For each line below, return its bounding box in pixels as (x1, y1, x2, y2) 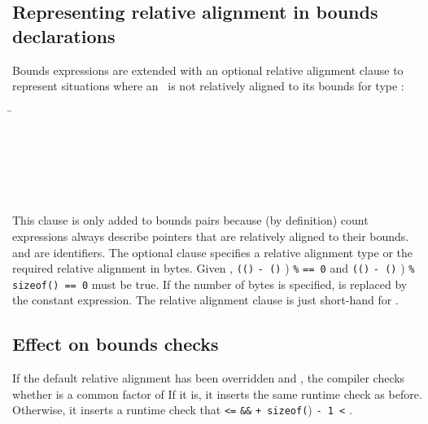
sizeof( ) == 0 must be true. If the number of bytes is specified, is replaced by (12, 275, 408, 292)
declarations (12, 23, 116, 48)
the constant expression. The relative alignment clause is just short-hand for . (12, 291, 399, 308)
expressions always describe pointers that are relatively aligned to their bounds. (12, 227, 409, 244)
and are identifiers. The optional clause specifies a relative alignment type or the (12, 243, 413, 260)
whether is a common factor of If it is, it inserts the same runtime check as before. (12, 385, 422, 402)
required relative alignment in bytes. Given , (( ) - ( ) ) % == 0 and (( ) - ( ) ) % (12, 260, 415, 277)
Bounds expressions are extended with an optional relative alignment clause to (12, 61, 404, 78)
